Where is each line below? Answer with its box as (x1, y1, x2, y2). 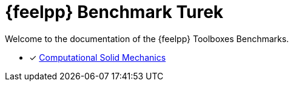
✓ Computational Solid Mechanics (29, 52, 166, 63)
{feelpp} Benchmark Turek (5, 2, 224, 22)
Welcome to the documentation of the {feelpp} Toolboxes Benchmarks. (5, 33, 289, 44)
